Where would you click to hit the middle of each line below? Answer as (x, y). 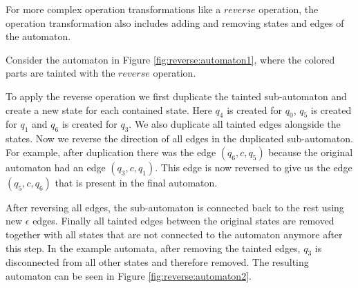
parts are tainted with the (60, 73)
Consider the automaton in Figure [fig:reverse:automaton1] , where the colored (170, 59)
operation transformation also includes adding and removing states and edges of (175, 22)
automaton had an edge (56, 167)
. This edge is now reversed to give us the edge (254, 167)
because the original (311, 152)
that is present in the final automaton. (136, 182)
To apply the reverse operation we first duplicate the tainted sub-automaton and (176, 96)
